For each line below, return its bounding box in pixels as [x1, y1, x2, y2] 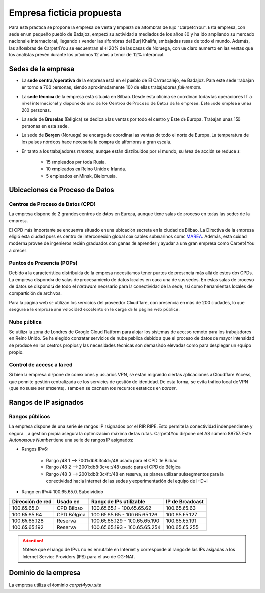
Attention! [22, 538, 44, 543]
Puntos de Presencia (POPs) [9, 259, 78, 266]
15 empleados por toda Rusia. [46, 159, 106, 165]
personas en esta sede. [21, 123, 69, 129]
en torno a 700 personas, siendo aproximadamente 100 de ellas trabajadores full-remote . [21, 84, 202, 90]
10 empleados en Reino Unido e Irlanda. [46, 166, 126, 172]
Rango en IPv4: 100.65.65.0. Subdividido [21, 489, 103, 495]
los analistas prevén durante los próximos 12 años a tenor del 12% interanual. [9, 52, 165, 58]
